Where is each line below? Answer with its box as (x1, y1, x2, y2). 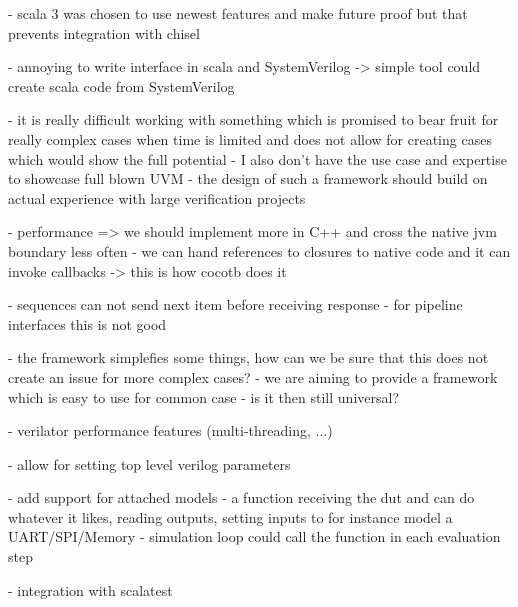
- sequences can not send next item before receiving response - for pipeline (8, 294, 463, 315)
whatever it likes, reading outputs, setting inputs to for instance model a (8, 506, 453, 527)
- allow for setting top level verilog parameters (8, 453, 291, 474)
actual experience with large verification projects (8, 187, 306, 208)
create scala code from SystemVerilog (8, 75, 235, 96)
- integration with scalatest (8, 579, 173, 600)
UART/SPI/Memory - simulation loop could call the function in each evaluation (8, 526, 501, 547)
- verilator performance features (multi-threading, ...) (8, 420, 333, 441)
